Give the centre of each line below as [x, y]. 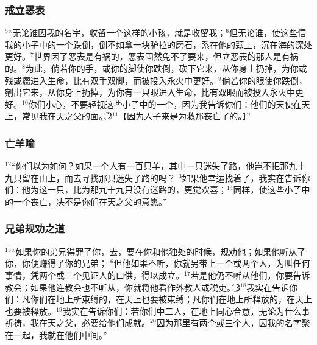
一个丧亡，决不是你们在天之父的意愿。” [90, 201]
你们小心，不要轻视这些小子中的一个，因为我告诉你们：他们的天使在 [165, 104]
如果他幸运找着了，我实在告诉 [242, 177]
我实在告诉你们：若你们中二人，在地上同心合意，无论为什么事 [186, 311]
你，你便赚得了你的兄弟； [56, 263]
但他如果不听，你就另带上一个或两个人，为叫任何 [212, 263]
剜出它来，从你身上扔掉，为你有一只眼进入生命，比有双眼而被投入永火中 [150, 92]
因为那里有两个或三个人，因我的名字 [229, 323]
